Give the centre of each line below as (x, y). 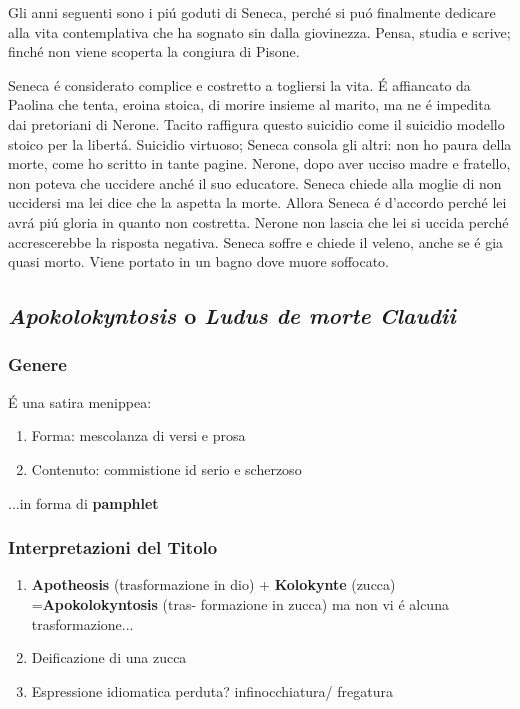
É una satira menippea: (80, 401)
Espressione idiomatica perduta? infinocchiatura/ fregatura (212, 690)
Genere (37, 364)
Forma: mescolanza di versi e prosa (138, 435)
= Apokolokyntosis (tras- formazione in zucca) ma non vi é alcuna (240, 603)
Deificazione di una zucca (109, 657)
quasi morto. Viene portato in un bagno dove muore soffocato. (198, 261)
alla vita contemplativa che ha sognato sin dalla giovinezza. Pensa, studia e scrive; (259, 31)
